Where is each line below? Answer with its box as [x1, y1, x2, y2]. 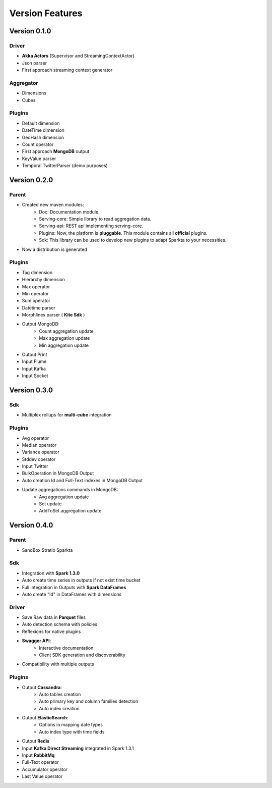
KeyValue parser [22, 155, 56, 162]
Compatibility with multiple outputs [22, 661, 94, 667]
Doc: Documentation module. [39, 208, 100, 215]
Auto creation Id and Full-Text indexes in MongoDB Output [22, 477, 143, 483]
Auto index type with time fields [39, 728, 105, 734]
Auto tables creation [39, 691, 81, 697]
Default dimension [22, 120, 60, 126]
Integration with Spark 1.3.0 [22, 570, 80, 576]
